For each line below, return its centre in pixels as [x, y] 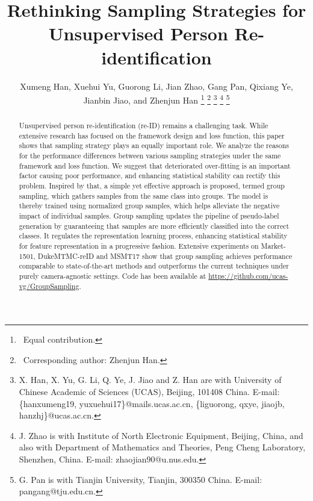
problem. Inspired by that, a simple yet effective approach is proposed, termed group [152, 186]
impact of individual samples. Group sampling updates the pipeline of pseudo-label [149, 216]
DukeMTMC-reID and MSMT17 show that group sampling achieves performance [165, 256]
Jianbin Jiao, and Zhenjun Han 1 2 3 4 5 [156, 99]
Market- [273, 246]
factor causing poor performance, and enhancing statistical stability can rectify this [150, 176]
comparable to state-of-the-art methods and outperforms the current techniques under [154, 266]
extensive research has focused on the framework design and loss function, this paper [152, 135]
